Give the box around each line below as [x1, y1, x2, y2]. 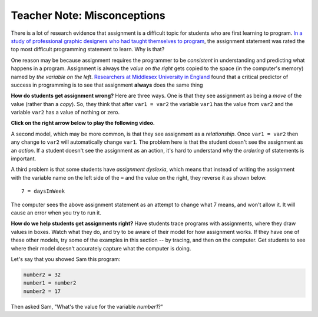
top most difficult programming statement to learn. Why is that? [11, 46, 165, 53]
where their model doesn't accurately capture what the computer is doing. [11, 245, 191, 252]
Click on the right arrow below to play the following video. [11, 120, 155, 127]
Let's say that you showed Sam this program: [11, 255, 121, 262]
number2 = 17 [23, 288, 61, 295]
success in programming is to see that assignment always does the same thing [11, 81, 203, 88]
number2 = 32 [23, 271, 61, 278]
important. [11, 155, 37, 162]
